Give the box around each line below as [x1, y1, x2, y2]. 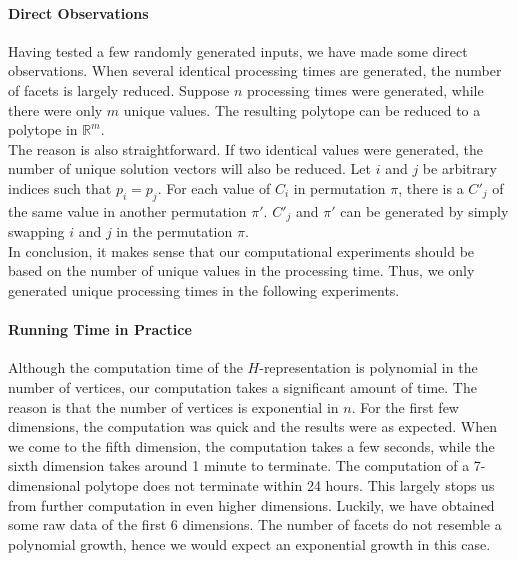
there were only [8, 99, 103, 120]
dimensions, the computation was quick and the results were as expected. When [8, 416, 497, 437]
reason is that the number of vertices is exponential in [8, 396, 339, 417]
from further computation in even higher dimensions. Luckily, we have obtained [8, 494, 495, 515]
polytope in [8, 119, 78, 140]
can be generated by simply [340, 200, 509, 221]
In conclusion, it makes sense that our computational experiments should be [8, 240, 475, 261]
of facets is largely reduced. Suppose [8, 79, 230, 100]
